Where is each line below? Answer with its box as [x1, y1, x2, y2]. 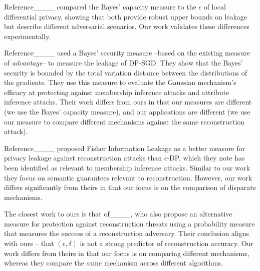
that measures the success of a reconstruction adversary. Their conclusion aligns [4, 228, 249, 238]
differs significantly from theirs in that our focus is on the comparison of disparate [4, 182, 256, 192]
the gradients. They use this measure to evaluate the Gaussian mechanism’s [4, 77, 236, 87]
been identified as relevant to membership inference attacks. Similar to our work [4, 162, 250, 172]
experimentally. [4, 30, 51, 41]
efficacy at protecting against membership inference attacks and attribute [4, 86, 229, 97]
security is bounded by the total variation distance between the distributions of [4, 67, 247, 77]
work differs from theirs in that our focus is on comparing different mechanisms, [4, 247, 249, 258]
